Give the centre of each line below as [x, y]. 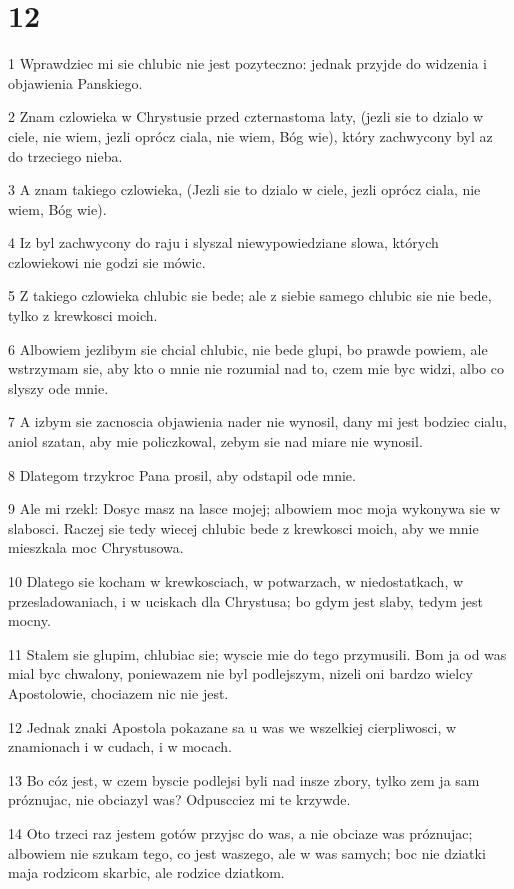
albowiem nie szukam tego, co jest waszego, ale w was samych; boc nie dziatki [247, 852]
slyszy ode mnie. [58, 387]
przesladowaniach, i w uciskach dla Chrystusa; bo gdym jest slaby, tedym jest [246, 600]
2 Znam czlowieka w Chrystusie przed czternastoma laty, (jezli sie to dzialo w [246, 116]
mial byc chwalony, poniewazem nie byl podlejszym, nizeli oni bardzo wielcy [240, 673]
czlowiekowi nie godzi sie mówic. [107, 261]
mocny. [29, 620]
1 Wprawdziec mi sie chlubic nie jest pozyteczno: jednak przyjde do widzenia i [247, 63]
